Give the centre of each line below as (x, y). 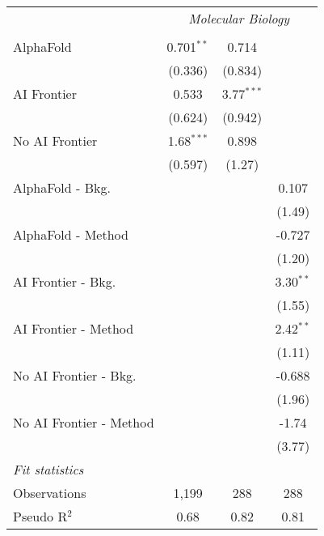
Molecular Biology (239, 18)
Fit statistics (48, 469)
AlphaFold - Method (71, 234)
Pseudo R (40, 516)
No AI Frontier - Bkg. (75, 375)
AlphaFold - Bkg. (62, 187)
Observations (50, 493)
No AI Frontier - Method (84, 422)
